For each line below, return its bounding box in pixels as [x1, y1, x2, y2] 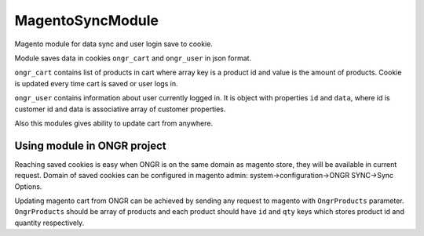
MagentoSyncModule [14, 12, 159, 29]
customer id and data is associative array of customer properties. [14, 104, 226, 114]
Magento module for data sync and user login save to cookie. [14, 39, 214, 49]
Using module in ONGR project [14, 139, 166, 152]
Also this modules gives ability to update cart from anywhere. [14, 118, 214, 128]
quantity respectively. [14, 218, 85, 227]
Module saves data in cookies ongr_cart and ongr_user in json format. [14, 53, 251, 63]
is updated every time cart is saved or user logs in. [14, 78, 178, 88]
